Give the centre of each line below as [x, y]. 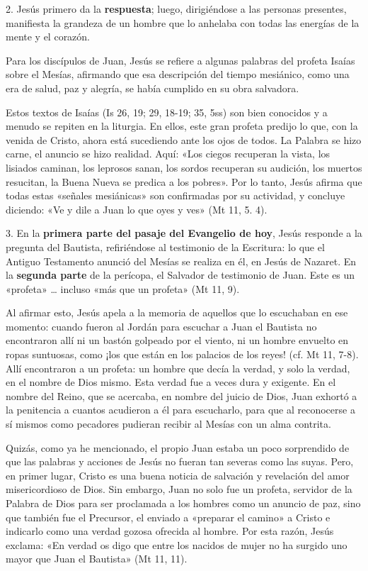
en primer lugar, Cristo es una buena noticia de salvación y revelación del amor [178, 475]
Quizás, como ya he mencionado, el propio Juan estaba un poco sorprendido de [178, 447]
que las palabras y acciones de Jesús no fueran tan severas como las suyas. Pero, [180, 461]
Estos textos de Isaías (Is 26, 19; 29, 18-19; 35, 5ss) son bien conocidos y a [167, 112]
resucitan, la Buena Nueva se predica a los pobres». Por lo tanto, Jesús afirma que [184, 181]
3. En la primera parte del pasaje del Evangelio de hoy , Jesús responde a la [184, 233]
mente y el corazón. [48, 37]
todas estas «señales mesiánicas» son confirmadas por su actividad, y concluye [176, 195]
